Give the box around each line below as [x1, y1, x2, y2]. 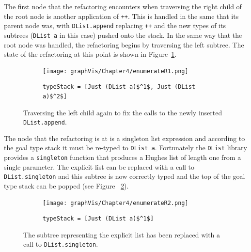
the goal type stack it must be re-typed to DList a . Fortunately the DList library [4, 142, 247, 153]
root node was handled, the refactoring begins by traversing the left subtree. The [4, 39, 244, 49]
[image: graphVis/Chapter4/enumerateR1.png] [43, 67, 188, 75]
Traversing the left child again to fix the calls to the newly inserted [23, 107, 222, 117]
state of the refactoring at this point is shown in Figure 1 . [4, 49, 177, 59]
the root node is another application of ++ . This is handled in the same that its [4, 11, 239, 21]
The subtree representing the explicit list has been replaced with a [23, 229, 220, 239]
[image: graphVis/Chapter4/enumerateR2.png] [43, 199, 188, 206]
